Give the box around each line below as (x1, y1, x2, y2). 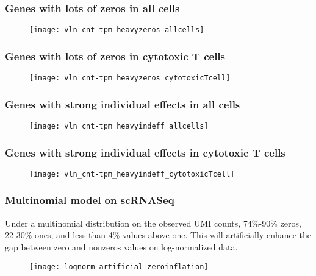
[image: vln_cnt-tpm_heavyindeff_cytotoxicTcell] (29, 169, 235, 179)
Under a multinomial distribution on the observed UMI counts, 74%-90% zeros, (5, 216, 301, 229)
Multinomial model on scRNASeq (5, 193, 174, 208)
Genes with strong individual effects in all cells (5, 96, 240, 111)
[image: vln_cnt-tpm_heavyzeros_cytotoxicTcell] (29, 74, 231, 83)
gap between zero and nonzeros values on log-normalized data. (5, 240, 238, 253)
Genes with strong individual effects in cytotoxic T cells (5, 144, 285, 160)
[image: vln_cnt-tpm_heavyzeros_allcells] (29, 26, 204, 35)
